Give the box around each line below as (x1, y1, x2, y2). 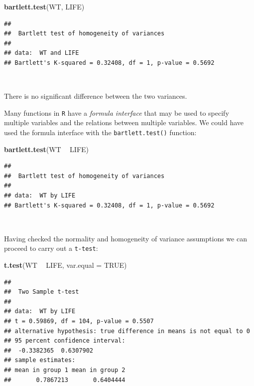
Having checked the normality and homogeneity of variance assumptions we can (4, 233, 247, 243)
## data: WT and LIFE (4, 49, 79, 57)
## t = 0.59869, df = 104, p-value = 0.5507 (4, 318, 154, 325)
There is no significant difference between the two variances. (4, 91, 187, 101)
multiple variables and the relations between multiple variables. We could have (4, 117, 244, 128)
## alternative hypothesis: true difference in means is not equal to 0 (4, 327, 250, 335)
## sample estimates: (4, 357, 76, 364)
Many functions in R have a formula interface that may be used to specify (4, 107, 229, 118)
